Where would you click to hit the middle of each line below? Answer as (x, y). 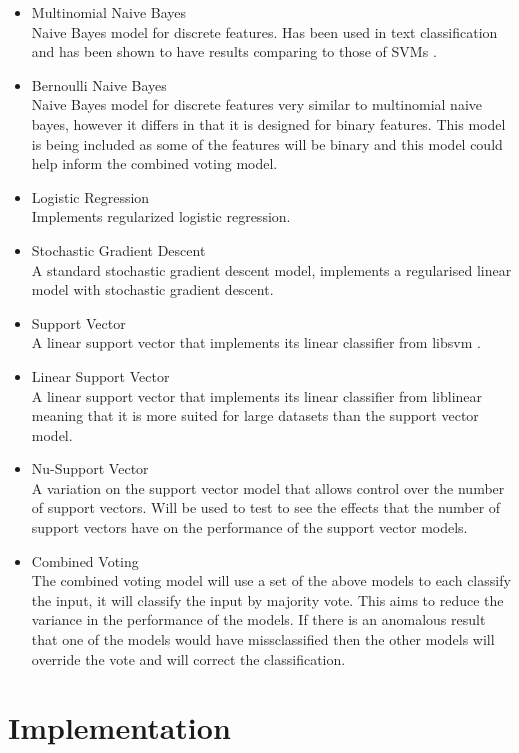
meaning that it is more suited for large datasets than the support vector (255, 415)
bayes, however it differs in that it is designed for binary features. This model (268, 123)
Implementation (119, 727)
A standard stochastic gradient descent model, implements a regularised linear (271, 269)
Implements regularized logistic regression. (161, 216)
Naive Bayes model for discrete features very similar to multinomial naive (257, 104)
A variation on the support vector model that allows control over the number (268, 487)
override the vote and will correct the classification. (188, 658)
